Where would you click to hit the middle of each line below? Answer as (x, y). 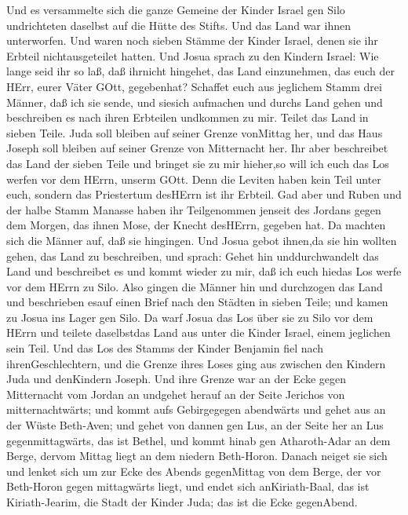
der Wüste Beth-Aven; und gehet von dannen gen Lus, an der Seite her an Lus (195, 425)
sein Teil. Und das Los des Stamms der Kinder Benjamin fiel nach (165, 348)
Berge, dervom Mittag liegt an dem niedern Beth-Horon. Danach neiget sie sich (197, 456)
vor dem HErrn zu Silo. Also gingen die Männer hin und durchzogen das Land (195, 286)
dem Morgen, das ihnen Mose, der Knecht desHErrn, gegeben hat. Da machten (196, 225)
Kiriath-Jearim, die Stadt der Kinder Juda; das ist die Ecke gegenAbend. (182, 502)
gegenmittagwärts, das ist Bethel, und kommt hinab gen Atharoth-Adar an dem (199, 440)
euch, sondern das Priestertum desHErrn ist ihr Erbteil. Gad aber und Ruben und (204, 194)
